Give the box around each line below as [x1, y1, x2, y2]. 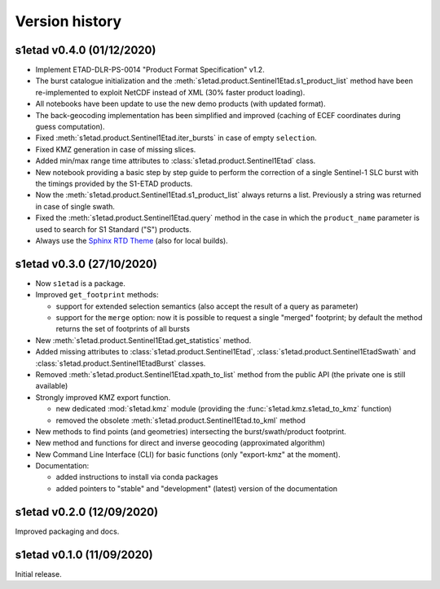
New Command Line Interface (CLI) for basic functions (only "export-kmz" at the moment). [35, 449, 341, 459]
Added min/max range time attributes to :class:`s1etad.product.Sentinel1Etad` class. [35, 156, 316, 166]
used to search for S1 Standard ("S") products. [35, 224, 191, 234]
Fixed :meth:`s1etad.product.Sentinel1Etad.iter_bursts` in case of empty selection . [35, 133, 317, 143]
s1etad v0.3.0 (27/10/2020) [15, 257, 158, 270]
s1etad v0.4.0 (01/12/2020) [15, 43, 156, 57]
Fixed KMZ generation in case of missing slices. [35, 144, 196, 154]
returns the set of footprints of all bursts [55, 324, 191, 334]
